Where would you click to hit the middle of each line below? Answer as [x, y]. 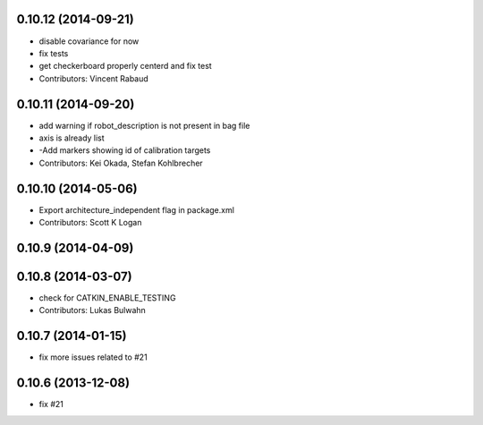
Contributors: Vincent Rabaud [94, 78]
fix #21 [51, 404]
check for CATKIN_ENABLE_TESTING [107, 297]
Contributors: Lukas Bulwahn [93, 310]
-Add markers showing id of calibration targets [125, 150]
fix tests [54, 53]
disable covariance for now [89, 41]
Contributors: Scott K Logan [90, 223]
